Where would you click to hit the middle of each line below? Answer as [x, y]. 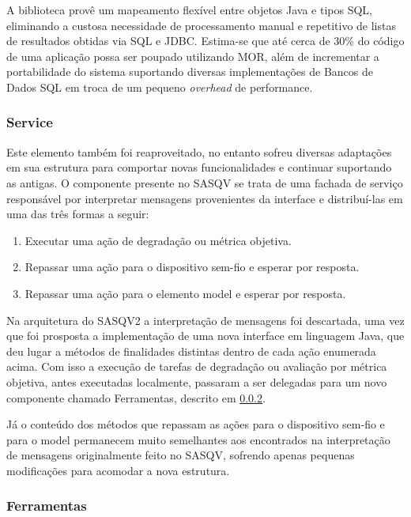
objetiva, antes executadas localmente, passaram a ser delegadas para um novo [197, 381]
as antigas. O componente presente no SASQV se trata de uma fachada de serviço [205, 182]
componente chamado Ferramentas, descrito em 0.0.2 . [136, 397]
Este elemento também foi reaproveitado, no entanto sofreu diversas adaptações [199, 151]
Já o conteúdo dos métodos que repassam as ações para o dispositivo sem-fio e [196, 424]
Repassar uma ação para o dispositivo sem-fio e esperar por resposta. [192, 267]
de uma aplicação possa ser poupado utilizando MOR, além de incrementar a [193, 56]
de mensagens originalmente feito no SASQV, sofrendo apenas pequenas [181, 455]
